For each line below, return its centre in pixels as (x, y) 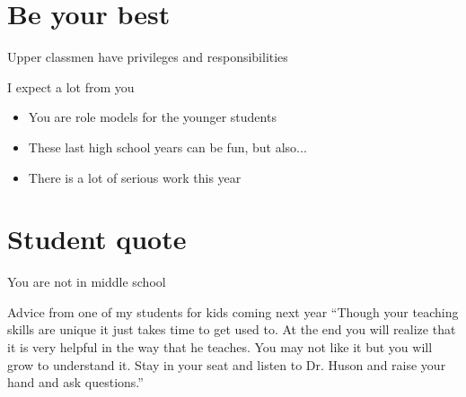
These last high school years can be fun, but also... (167, 147)
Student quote (97, 239)
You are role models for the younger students (152, 117)
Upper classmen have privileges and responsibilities (148, 57)
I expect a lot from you (71, 86)
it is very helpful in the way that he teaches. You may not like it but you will (220, 347)
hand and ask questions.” (75, 382)
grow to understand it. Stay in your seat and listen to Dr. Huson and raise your (227, 364)
